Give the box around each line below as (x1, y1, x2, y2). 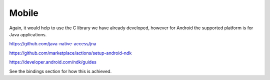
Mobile (9, 7, 38, 18)
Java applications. (9, 31, 47, 37)
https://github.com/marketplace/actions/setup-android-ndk (9, 50, 132, 56)
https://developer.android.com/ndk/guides (9, 59, 97, 65)
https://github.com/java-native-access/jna (9, 41, 96, 47)
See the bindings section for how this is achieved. (9, 68, 112, 74)
